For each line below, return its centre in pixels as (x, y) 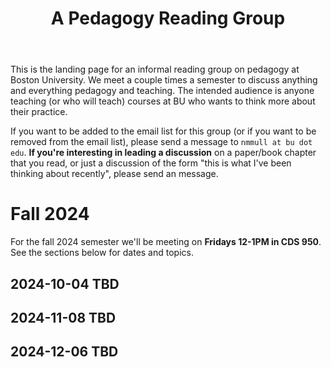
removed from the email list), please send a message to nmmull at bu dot (161, 142)
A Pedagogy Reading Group (168, 18)
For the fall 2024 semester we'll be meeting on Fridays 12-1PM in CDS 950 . (166, 242)
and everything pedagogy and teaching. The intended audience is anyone (162, 91)
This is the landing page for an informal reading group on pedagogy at (155, 69)
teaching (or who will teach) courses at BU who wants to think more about (163, 101)
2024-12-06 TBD (64, 352)
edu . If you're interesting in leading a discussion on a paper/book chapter (163, 153)
